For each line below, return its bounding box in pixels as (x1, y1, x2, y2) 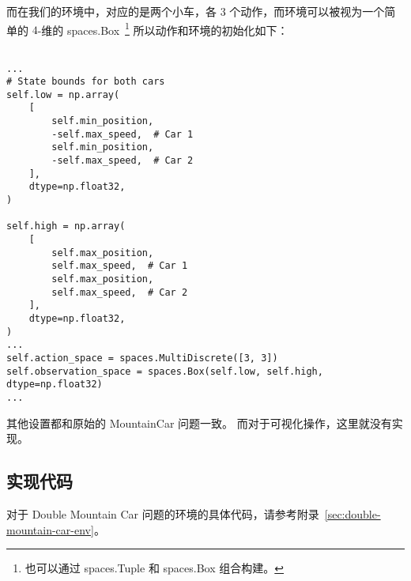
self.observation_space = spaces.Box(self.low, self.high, (6, 365, 323, 377)
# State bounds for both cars (6, 76, 165, 88)
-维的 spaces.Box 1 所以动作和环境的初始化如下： (37, 19, 288, 38)
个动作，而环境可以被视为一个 (229, 3, 385, 19)
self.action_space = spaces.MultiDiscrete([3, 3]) (6, 352, 278, 364)
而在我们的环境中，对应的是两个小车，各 (6, 3, 217, 19)
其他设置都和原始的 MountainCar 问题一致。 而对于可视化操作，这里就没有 (6, 414, 392, 431)
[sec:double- (324, 505, 381, 522)
